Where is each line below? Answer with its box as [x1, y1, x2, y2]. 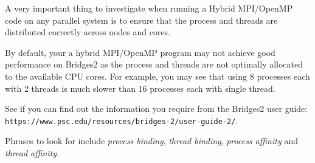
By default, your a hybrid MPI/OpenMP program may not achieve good [5, 46, 275, 58]
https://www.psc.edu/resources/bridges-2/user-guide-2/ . [5, 114, 238, 127]
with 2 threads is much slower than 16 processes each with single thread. [5, 81, 275, 94]
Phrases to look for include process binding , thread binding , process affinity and [5, 134, 298, 147]
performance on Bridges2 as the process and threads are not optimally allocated [5, 58, 303, 71]
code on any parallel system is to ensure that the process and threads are [5, 13, 278, 26]
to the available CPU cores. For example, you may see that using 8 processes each [5, 69, 310, 82]
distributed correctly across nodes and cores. [5, 26, 171, 38]
